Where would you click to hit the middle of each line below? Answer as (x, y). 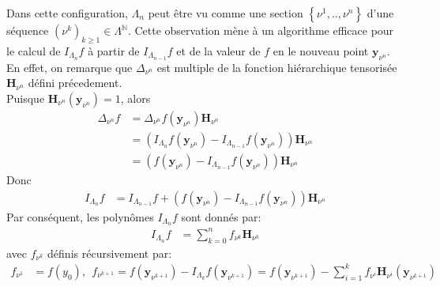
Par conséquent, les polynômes (80, 216)
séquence (28, 30)
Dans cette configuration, (67, 13)
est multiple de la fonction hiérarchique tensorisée (277, 67)
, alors (135, 98)
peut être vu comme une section (226, 13)
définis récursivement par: (110, 253)
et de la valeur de (218, 50)
